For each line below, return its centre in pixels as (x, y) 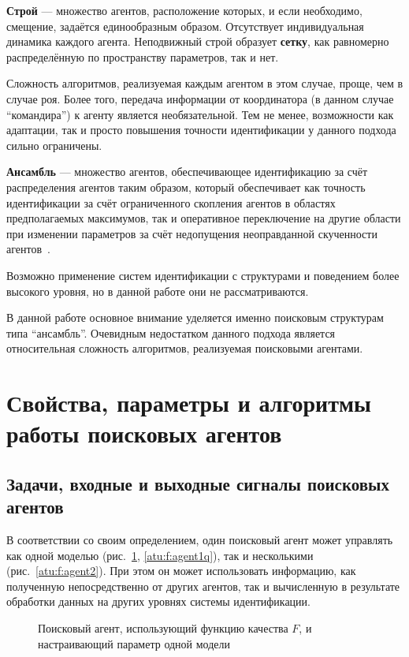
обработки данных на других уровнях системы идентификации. (158, 601)
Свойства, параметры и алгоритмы (189, 403)
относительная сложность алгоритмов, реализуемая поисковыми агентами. (185, 348)
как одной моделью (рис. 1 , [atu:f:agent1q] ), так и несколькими (160, 555)
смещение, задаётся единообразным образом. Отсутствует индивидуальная (185, 26)
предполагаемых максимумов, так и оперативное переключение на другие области (204, 218)
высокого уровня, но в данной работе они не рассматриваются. (158, 291)
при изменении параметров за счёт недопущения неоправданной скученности (192, 233)
